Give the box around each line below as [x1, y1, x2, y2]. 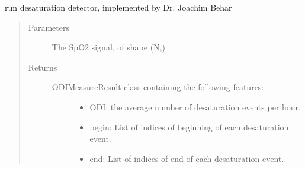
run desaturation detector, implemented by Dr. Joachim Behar [5, 1, 232, 13]
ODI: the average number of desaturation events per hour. [89, 100, 301, 113]
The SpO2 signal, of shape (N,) [52, 41, 165, 53]
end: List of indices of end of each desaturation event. [89, 152, 284, 164]
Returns [28, 60, 57, 73]
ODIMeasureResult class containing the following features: [52, 81, 264, 93]
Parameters [28, 21, 69, 33]
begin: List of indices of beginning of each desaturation [89, 120, 289, 133]
